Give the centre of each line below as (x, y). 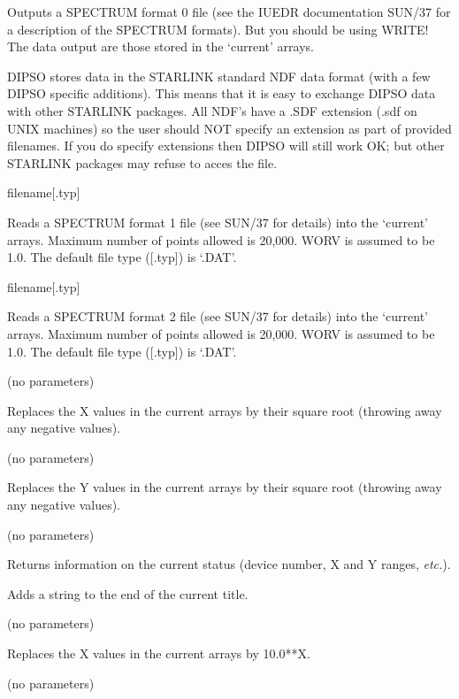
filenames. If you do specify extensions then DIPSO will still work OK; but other (226, 146)
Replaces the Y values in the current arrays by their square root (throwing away (225, 487)
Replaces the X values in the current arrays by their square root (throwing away (225, 410)
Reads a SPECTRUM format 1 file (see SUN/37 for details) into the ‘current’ (218, 222)
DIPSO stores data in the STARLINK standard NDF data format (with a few (219, 76)
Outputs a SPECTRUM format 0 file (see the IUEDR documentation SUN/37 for (229, 12)
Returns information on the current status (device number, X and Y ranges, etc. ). (229, 564)
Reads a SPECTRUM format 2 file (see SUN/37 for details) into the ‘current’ (218, 316)
